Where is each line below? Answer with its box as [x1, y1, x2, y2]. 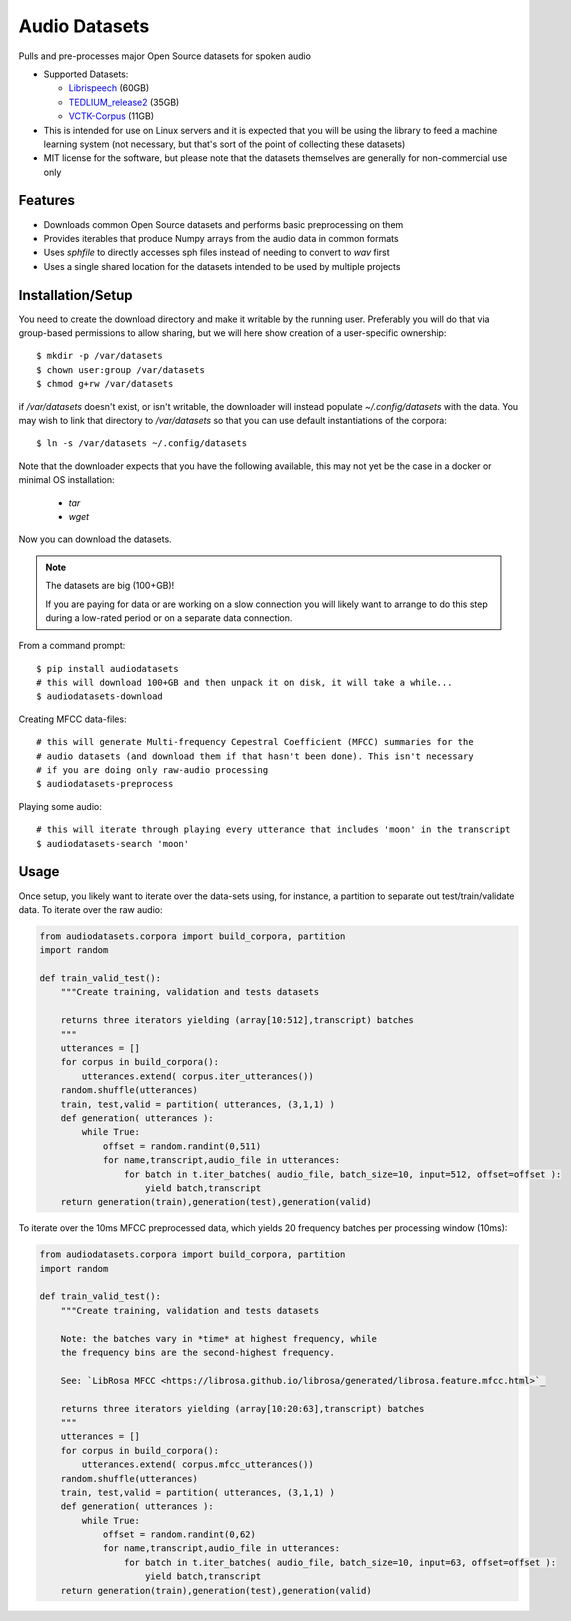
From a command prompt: [18, 640, 126, 652]
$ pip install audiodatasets [36, 663, 179, 674]
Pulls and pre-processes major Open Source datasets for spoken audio [18, 50, 312, 62]
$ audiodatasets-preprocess [36, 778, 174, 790]
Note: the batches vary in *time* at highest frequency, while [60, 1333, 378, 1344]
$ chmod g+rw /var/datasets [36, 378, 174, 390]
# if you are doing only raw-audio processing [36, 765, 269, 776]
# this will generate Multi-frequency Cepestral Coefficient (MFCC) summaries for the [36, 736, 474, 748]
